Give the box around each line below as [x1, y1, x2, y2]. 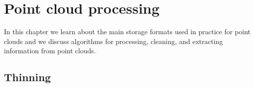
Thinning [4, 69, 51, 85]
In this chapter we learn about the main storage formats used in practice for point [4, 26, 251, 37]
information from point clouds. [4, 45, 96, 56]
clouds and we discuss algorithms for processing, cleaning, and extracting [4, 36, 223, 46]
